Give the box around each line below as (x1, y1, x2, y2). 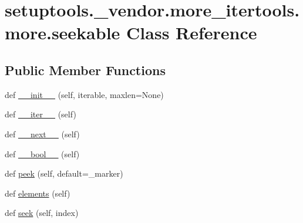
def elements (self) (5, 187, 70, 199)
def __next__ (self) (5, 127, 80, 140)
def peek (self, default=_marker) (5, 167, 123, 180)
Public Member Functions (5, 60, 166, 79)
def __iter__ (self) (5, 108, 76, 120)
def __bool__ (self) (5, 147, 80, 160)
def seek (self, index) (5, 207, 79, 219)
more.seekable (5, 21, 120, 45)
